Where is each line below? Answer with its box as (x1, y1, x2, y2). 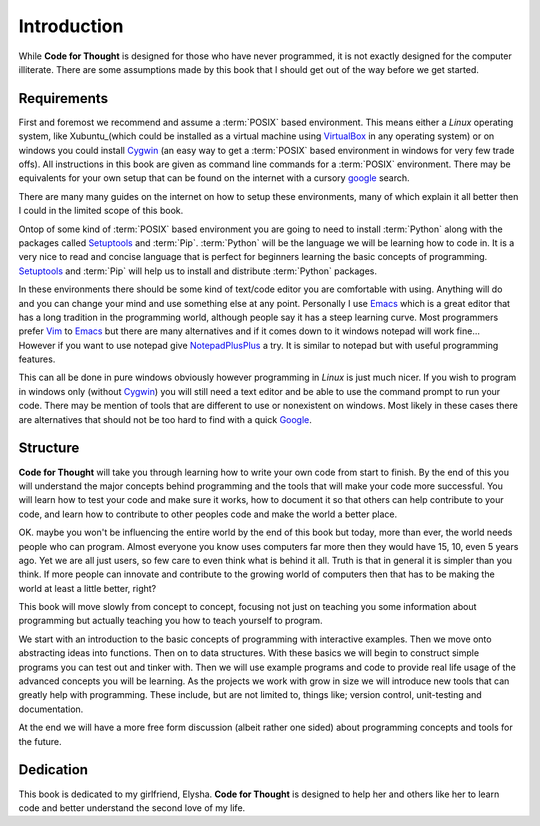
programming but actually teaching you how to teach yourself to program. (18, 615, 324, 627)
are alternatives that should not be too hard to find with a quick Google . (18, 413, 312, 425)
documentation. (18, 703, 84, 715)
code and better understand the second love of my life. (18, 801, 246, 814)
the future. (18, 735, 62, 747)
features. (18, 353, 56, 365)
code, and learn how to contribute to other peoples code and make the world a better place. (18, 508, 398, 520)
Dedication (18, 761, 89, 779)
